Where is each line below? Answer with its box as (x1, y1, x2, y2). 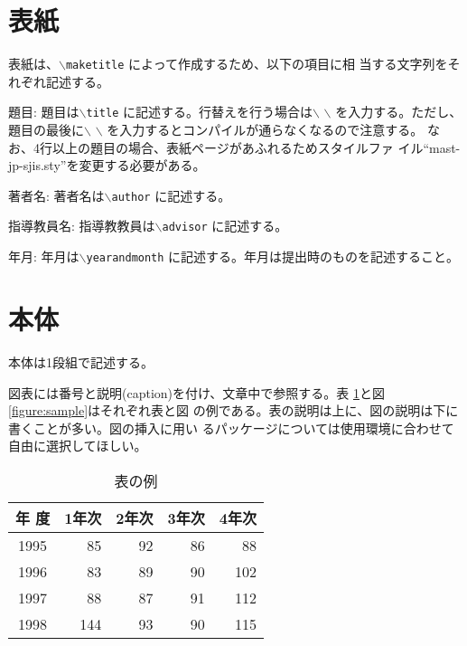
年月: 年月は (8, 247, 79, 266)
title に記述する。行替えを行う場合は (86, 102, 313, 121)
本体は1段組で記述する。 (8, 352, 154, 371)
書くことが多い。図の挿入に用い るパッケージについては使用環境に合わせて (8, 418, 454, 437)
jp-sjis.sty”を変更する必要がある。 (8, 156, 206, 175)
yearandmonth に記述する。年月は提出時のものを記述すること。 (86, 247, 460, 266)
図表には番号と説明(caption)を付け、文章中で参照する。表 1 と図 (8, 383, 385, 402)
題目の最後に (8, 120, 84, 139)
